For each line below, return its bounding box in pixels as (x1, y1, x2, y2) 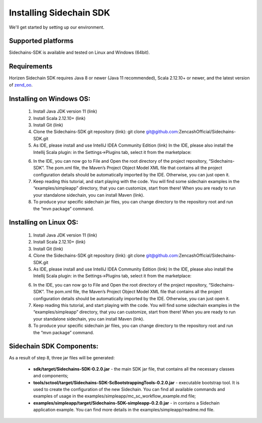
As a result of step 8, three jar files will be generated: (9, 355, 115, 361)
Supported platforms (9, 37, 74, 45)
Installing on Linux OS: (9, 219, 79, 227)
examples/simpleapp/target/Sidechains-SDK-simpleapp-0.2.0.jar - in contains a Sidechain (33, 400, 220, 406)
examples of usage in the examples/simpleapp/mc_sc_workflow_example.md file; (33, 393, 196, 399)
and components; (33, 373, 69, 379)
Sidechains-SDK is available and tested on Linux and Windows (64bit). (9, 50, 150, 55)
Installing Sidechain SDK (9, 7, 110, 18)
